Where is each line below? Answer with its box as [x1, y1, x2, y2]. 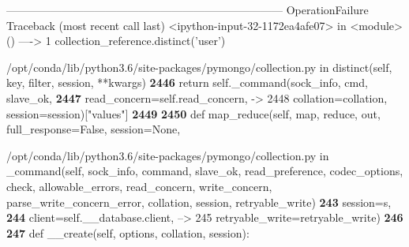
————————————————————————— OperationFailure [6, 2, 369, 17]
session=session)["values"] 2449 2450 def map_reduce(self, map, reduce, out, [6, 105, 381, 122]
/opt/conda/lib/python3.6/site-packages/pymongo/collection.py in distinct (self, [6, 58, 392, 75]
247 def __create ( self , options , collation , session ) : [6, 224, 250, 241]
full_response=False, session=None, [6, 121, 181, 137]
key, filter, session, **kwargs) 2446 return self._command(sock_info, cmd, [6, 74, 368, 91]
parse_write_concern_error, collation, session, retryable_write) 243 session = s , [6, 193, 392, 210]
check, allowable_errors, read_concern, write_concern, [6, 178, 272, 194]
